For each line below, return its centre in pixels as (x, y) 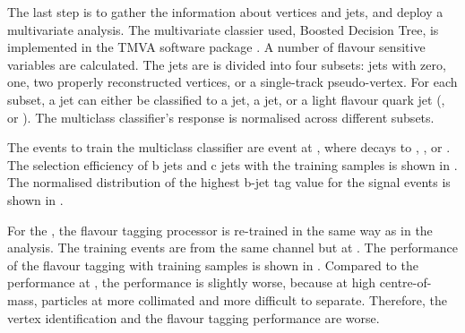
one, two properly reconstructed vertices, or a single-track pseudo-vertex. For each (232, 82)
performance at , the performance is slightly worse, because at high (192, 282)
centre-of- (405, 282)
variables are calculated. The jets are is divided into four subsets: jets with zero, (227, 64)
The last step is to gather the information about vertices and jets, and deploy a (225, 12)
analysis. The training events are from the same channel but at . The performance (232, 248)
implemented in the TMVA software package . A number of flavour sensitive (216, 47)
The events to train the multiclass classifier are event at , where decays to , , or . (229, 147)
